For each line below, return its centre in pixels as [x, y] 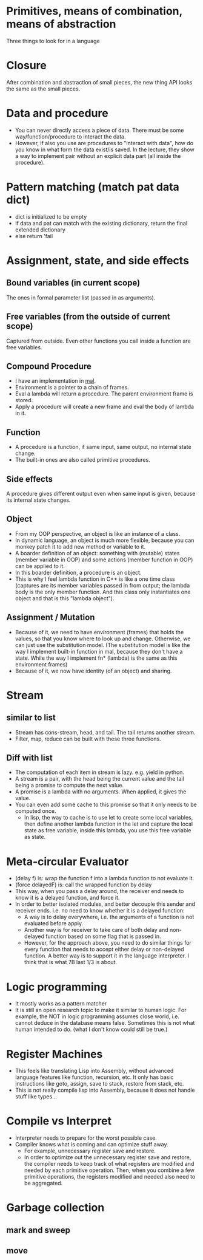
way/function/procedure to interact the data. [70, 136]
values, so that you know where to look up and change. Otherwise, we [103, 639]
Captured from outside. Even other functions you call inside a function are [98, 341]
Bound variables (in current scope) [73, 283]
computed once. [35, 811]
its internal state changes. [38, 500]
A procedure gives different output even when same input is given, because [101, 494]
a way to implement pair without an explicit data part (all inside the [98, 156]
